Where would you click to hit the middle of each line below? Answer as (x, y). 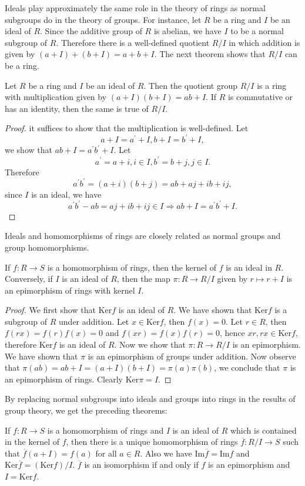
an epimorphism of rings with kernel (70, 290)
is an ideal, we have (66, 194)
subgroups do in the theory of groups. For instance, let (103, 19)
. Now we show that (150, 344)
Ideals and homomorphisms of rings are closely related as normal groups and (143, 236)
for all (106, 453)
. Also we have (166, 453)
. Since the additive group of (91, 31)
